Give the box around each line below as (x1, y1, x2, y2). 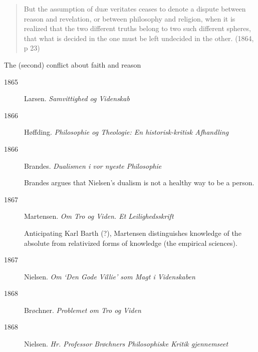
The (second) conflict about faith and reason (4, 59, 141, 70)
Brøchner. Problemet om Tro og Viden (24, 304, 141, 315)
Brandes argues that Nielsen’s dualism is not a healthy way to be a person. (24, 177, 254, 188)
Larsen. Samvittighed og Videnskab (24, 93, 130, 104)
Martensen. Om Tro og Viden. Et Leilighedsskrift (24, 211, 174, 221)
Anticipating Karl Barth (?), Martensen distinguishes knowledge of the (24, 227, 241, 238)
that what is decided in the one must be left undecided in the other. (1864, (24, 33, 254, 43)
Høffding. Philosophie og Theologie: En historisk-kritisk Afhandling (24, 127, 229, 137)
